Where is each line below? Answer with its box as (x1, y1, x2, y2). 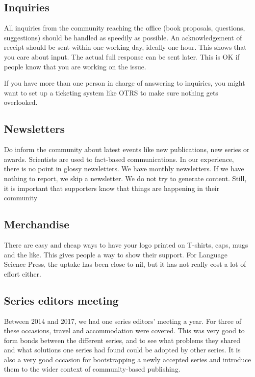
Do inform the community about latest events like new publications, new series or (4, 144, 250, 155)
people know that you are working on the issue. (4, 61, 146, 71)
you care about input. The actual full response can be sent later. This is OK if (4, 51, 240, 62)
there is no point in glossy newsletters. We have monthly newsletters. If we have (4, 163, 244, 174)
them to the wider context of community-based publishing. (4, 364, 180, 374)
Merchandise (4, 217, 70, 232)
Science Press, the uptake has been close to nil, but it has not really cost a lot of (4, 259, 246, 269)
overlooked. (4, 97, 38, 107)
